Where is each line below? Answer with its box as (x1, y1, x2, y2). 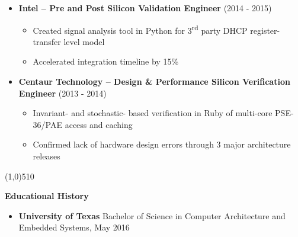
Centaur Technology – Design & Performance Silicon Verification (18, 75, 290, 88)
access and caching (65, 118, 133, 130)
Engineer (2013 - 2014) (18, 87, 107, 99)
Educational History (5, 190, 89, 202)
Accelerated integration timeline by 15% (33, 55, 179, 68)
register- (250, 24, 280, 36)
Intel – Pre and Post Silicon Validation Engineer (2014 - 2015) (18, 2, 272, 14)
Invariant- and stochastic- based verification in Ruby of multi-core (33, 107, 273, 119)
